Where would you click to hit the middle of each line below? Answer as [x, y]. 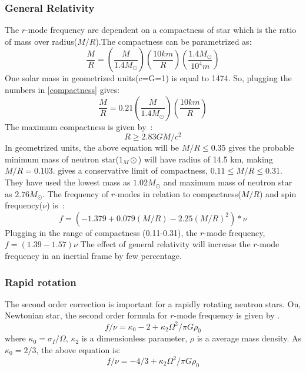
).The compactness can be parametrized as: [174, 41]
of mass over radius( [41, 41]
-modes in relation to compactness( [178, 193]
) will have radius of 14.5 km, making [205, 159]
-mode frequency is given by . [227, 315]
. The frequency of [76, 193]
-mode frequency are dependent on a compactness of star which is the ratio [161, 30]
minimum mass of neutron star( [62, 159]
